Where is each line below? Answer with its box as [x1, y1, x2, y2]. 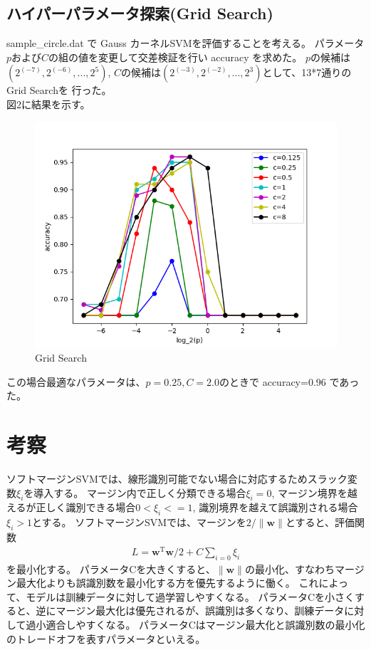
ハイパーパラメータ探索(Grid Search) [6, 2, 273, 24]
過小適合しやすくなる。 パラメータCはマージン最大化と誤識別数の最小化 [26, 617, 365, 631]
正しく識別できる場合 [36, 500, 136, 515]
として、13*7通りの [262, 65, 352, 80]
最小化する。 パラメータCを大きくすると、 [16, 561, 216, 576]
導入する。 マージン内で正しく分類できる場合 [33, 485, 246, 500]
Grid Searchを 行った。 [6, 83, 112, 98]
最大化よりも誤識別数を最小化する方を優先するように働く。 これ [16, 575, 319, 590]
